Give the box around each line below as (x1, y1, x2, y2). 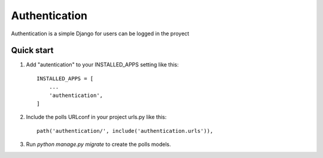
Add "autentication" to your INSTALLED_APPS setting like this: (26, 61, 179, 68)
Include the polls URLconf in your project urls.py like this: (26, 114, 167, 121)
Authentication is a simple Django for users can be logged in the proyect (11, 30, 190, 37)
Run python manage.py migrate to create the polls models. (26, 141, 171, 148)
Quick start (11, 45, 54, 56)
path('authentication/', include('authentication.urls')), (36, 127, 214, 134)
